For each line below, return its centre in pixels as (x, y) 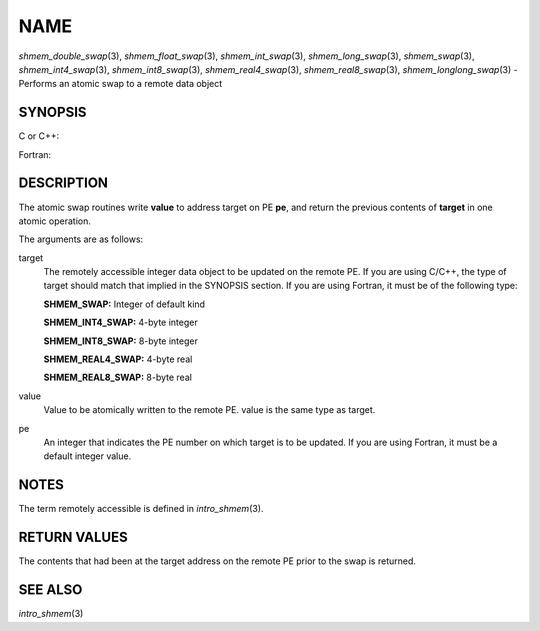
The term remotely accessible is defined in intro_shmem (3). (141, 509)
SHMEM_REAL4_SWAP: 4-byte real (118, 359)
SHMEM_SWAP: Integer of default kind (124, 304)
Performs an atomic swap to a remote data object (120, 84)
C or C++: (39, 136)
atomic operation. (55, 221)
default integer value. (87, 456)
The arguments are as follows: (81, 239)
